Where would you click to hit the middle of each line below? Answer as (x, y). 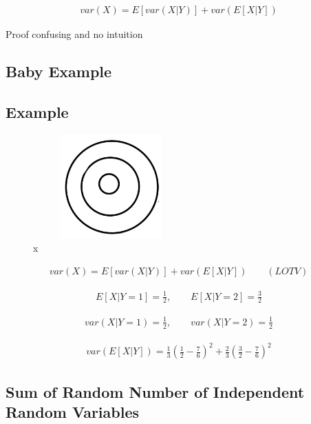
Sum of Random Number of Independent (155, 391)
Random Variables (73, 412)
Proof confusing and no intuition (74, 34)
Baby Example (59, 71)
